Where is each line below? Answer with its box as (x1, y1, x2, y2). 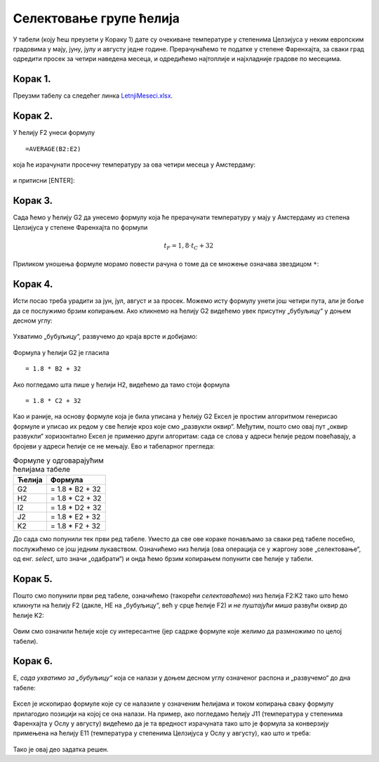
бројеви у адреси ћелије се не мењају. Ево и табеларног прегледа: (13, 441, 215, 450)
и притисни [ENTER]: (13, 176, 75, 185)
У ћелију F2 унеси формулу (13, 129, 95, 137)
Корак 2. (13, 110, 53, 122)
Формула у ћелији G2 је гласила (13, 348, 109, 356)
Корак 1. (13, 73, 52, 85)
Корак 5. (13, 573, 53, 585)
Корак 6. (13, 655, 53, 667)
